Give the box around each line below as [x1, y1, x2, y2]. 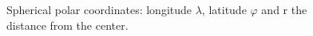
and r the [261, 2, 307, 17]
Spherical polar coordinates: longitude [6, 2, 192, 17]
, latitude [201, 2, 247, 17]
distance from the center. [6, 16, 129, 33]
